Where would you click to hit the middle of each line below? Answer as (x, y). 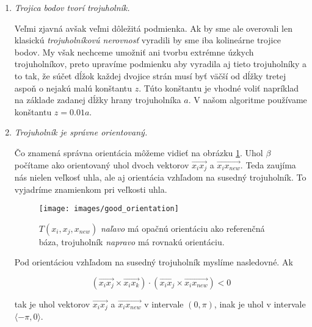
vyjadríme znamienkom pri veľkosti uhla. (91, 189)
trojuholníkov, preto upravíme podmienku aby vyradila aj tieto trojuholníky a (161, 64)
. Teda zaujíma (268, 164)
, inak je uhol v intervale (260, 304)
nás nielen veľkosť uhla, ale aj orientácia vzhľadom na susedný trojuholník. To (160, 177)
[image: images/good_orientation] (109, 209)
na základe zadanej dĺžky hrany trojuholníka (98, 100)
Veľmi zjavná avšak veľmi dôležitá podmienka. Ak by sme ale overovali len (153, 28)
